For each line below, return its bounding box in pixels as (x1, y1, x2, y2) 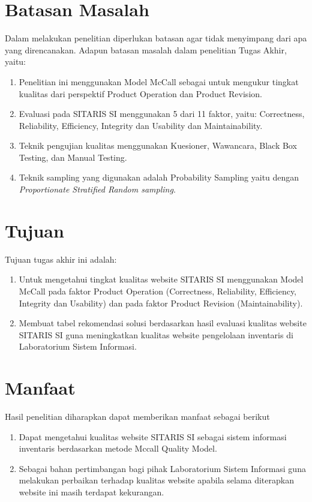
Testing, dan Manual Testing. (19, 151, 127, 163)
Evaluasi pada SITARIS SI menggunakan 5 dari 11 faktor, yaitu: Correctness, (19, 107, 305, 120)
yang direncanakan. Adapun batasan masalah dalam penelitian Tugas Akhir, (5, 43, 287, 56)
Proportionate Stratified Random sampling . (19, 183, 176, 196)
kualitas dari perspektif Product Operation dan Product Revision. (19, 87, 262, 100)
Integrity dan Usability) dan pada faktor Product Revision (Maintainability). (19, 296, 303, 309)
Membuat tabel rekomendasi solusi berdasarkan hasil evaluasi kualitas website (19, 317, 307, 329)
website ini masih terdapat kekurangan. (19, 486, 164, 498)
